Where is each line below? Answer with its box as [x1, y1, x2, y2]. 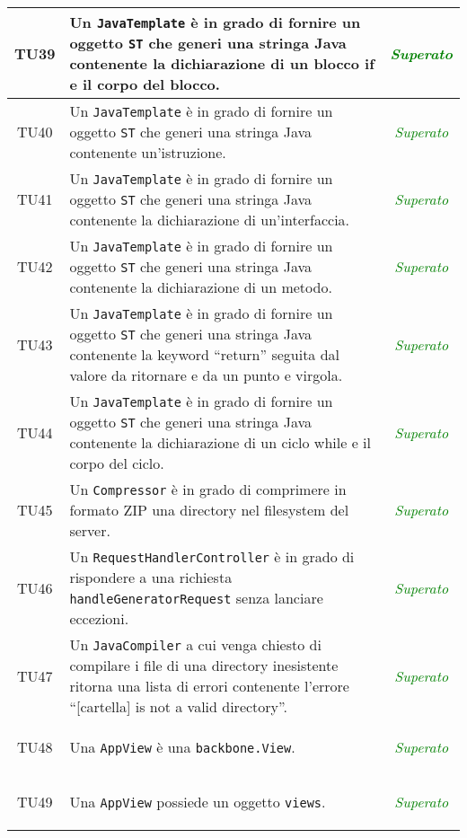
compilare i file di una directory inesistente [69, 655, 339, 675]
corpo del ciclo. [69, 453, 164, 473]
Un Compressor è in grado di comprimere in [69, 479, 347, 499]
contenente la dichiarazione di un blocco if [69, 53, 374, 74]
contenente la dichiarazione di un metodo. [69, 277, 332, 297]
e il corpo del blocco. [69, 74, 220, 94]
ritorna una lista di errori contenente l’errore [69, 675, 349, 696]
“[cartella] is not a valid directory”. [69, 696, 287, 717]
